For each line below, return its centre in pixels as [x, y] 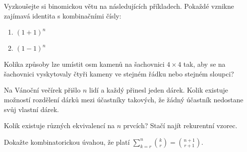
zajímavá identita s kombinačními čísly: [63, 15]
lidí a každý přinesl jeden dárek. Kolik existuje [159, 90]
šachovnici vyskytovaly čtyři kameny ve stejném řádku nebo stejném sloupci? [119, 73]
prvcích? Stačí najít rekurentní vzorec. [180, 125]
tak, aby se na [204, 64]
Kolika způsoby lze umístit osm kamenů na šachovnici [84, 64]
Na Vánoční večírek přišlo [42, 90]
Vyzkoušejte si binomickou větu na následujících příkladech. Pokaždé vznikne [119, 6]
